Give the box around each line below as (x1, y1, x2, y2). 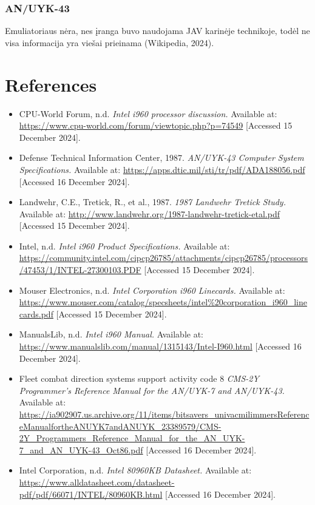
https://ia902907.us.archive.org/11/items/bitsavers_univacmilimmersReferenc (19, 408, 310, 420)
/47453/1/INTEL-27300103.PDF (19, 263, 141, 276)
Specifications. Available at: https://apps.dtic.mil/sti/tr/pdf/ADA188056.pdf (19, 163, 305, 175)
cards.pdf (19, 307, 53, 320)
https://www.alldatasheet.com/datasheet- (19, 475, 175, 488)
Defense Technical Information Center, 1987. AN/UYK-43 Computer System (19, 151, 304, 164)
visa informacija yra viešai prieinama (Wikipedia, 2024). (5, 36, 214, 49)
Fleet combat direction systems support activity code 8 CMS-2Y (19, 372, 259, 385)
